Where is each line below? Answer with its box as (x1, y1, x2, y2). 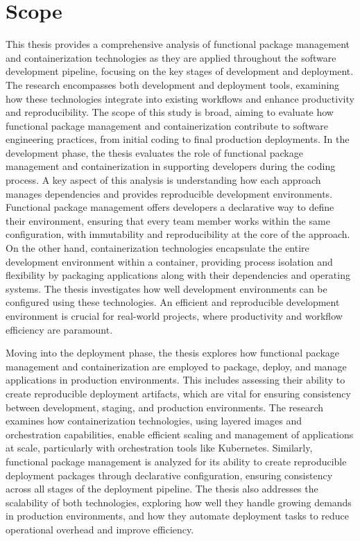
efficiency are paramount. (6, 322, 113, 336)
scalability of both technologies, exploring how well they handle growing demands (6, 495, 352, 509)
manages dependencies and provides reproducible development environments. (6, 186, 333, 200)
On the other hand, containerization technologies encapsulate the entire (6, 241, 309, 255)
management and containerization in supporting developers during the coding (6, 159, 336, 173)
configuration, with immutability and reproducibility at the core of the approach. (6, 227, 350, 241)
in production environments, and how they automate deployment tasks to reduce (6, 508, 350, 523)
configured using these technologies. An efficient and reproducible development (6, 295, 340, 309)
